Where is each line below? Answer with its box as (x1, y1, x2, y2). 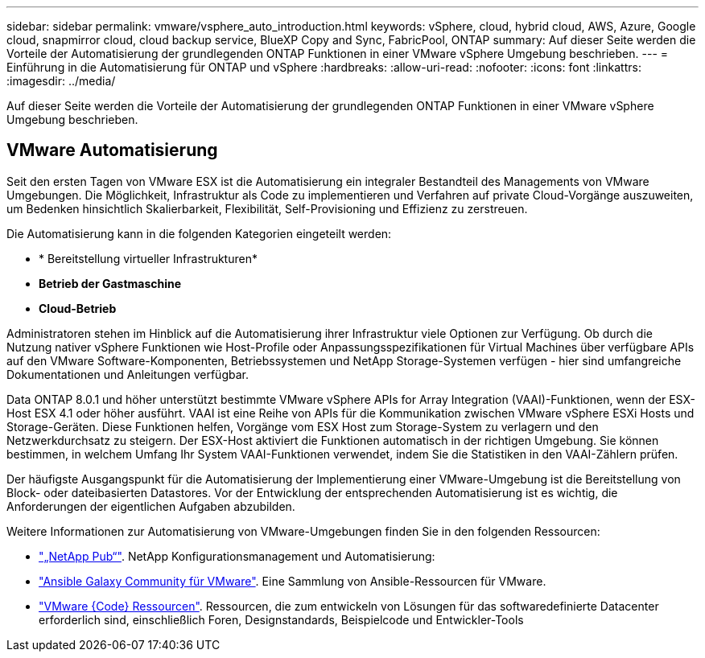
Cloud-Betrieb (39, 301, 117, 315)
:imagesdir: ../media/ (6, 74, 116, 88)
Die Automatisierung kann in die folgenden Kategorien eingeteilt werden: (6, 226, 392, 241)
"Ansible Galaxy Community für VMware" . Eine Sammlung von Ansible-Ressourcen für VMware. (39, 574, 546, 588)
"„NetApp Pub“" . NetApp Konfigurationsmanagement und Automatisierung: (39, 549, 435, 563)
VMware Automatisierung (6, 140, 218, 161)
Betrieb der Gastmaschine (39, 276, 182, 290)
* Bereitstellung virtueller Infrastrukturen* (39, 251, 258, 265)
